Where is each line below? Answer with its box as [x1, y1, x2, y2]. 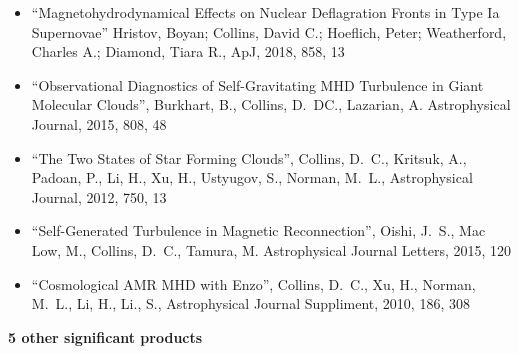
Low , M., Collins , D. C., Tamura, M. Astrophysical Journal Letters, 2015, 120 [31, 239, 512, 260]
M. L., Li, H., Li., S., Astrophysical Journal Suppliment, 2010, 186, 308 [31, 293, 470, 314]
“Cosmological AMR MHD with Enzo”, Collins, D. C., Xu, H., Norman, [31, 273, 476, 294]
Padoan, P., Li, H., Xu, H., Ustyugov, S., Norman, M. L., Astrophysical [31, 167, 473, 188]
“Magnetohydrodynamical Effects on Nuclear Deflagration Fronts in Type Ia [31, 2, 500, 22]
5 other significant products [8, 326, 203, 347]
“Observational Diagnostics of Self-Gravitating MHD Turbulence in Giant [31, 74, 484, 95]
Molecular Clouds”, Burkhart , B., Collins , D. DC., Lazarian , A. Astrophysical [31, 94, 511, 115]
